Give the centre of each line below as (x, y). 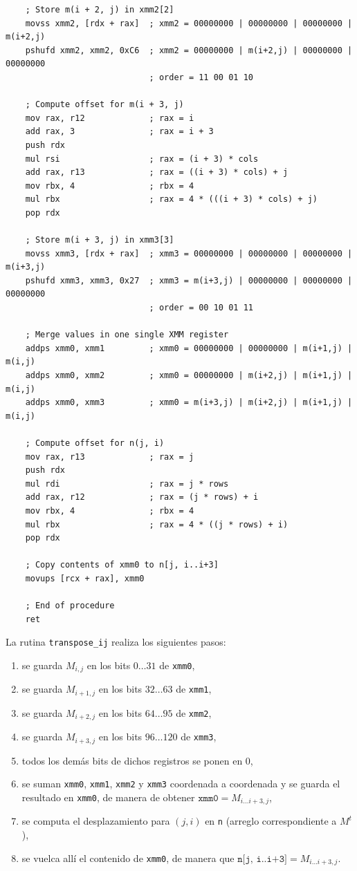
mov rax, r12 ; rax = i (110, 118)
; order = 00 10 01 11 (201, 308)
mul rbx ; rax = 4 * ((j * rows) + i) (157, 524)
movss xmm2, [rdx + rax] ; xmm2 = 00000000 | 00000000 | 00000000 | (189, 23)
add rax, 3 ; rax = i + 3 (119, 132)
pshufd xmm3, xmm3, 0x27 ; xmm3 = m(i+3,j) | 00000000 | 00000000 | (189, 280)
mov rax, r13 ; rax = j (110, 457)
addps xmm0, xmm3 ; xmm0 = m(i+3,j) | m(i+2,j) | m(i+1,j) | (189, 403)
